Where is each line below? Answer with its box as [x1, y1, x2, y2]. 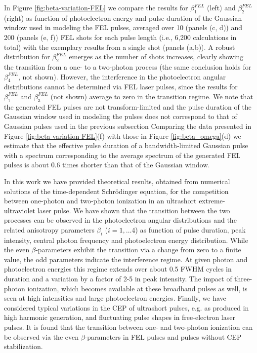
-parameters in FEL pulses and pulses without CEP [85, 331, 242, 342]
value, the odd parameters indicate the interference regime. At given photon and [4, 254, 248, 264]
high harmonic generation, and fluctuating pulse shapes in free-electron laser [4, 312, 235, 322]
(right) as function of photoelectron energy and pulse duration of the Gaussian [4, 12, 242, 23]
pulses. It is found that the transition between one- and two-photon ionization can [4, 322, 253, 332]
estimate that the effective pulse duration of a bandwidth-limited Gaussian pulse [4, 140, 248, 151]
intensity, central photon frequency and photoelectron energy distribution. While [4, 235, 248, 245]
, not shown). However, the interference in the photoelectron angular [18, 71, 226, 81]
